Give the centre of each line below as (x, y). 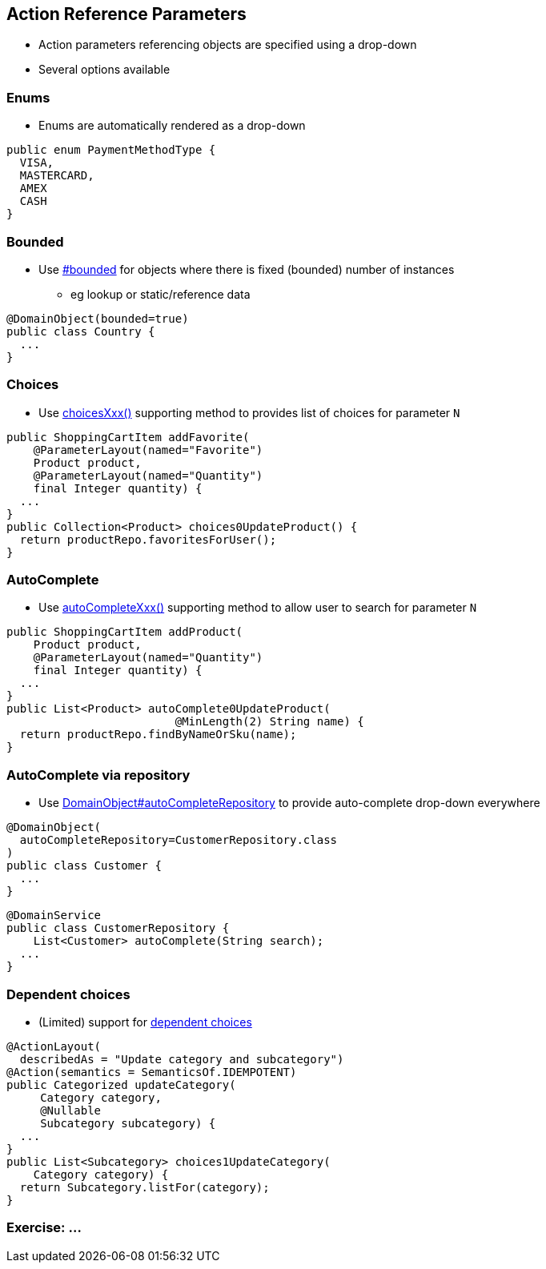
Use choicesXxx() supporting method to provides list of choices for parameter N (249, 412)
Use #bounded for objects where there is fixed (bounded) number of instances (247, 269)
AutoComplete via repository (98, 775)
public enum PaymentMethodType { (111, 150)
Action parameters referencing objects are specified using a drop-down (228, 45)
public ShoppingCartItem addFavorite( (128, 437)
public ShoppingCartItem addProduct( (125, 632)
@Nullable (71, 1110)
